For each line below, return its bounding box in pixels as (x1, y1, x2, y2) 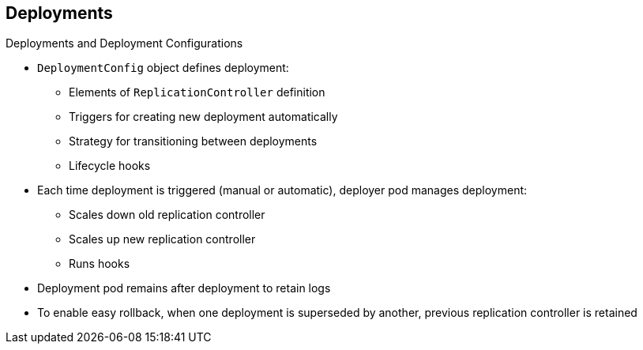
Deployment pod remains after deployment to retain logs (37, 281, 331, 295)
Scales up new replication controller (69, 232, 256, 247)
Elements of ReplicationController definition (69, 85, 325, 100)
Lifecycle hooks (69, 159, 151, 173)
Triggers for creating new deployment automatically (69, 110, 338, 124)
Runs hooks (69, 257, 130, 271)
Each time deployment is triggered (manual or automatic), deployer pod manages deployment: (37, 183, 528, 198)
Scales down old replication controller (69, 208, 265, 222)
